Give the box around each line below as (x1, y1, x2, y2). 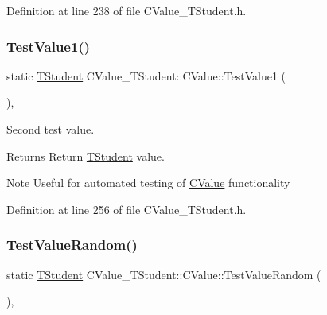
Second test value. (6, 121, 95, 137)
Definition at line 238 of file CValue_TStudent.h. (6, 2, 247, 18)
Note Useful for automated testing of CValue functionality (6, 174, 290, 191)
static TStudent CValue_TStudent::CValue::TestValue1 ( (6, 67, 286, 84)
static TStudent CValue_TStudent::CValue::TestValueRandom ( (6, 266, 321, 282)
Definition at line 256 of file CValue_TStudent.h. (6, 200, 247, 217)
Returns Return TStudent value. (6, 147, 165, 164)
